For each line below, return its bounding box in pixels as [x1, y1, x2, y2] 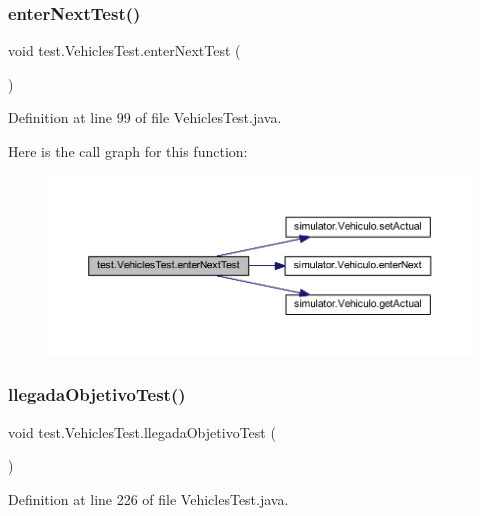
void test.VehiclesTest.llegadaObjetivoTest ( [8, 421, 276, 442]
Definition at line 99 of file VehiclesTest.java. [8, 107, 282, 128]
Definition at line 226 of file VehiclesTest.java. [8, 488, 289, 509]
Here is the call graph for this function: [8, 141, 248, 161]
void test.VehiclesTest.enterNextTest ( [8, 40, 241, 61]
